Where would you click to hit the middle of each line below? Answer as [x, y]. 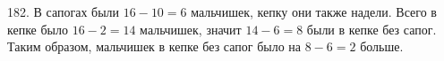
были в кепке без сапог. [371, 29]
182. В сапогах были [64, 11]
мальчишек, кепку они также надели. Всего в [314, 11]
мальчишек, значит [191, 29]
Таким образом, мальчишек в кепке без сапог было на [154, 46]
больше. [382, 46]
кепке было [38, 29]
